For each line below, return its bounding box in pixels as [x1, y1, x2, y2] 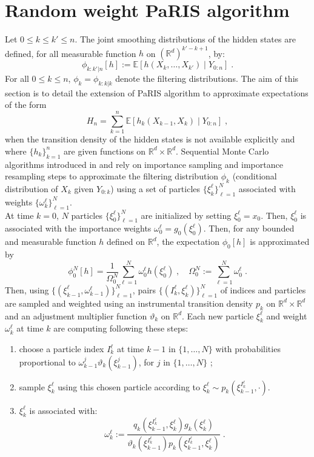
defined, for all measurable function [5, 47, 136, 59]
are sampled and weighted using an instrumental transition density [5, 296, 253, 309]
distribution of [5, 182, 58, 195]
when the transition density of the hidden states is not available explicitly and [5, 133, 295, 145]
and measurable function [5, 235, 96, 248]
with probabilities [215, 342, 281, 355]
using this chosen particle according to [58, 380, 201, 393]
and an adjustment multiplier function [5, 309, 147, 322]
